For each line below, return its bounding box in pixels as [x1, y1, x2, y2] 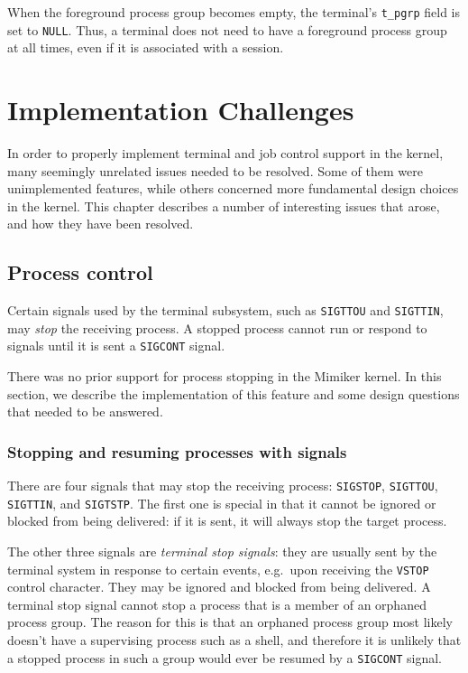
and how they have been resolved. [7, 214, 194, 233]
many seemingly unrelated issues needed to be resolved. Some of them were [7, 161, 423, 180]
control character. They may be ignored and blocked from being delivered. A [7, 577, 431, 596]
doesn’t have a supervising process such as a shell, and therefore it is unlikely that [7, 631, 462, 650]
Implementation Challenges [7, 91, 354, 128]
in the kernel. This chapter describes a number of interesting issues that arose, [7, 196, 440, 215]
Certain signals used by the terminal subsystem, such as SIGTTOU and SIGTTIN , [7, 301, 444, 320]
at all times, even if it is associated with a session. [7, 38, 284, 57]
